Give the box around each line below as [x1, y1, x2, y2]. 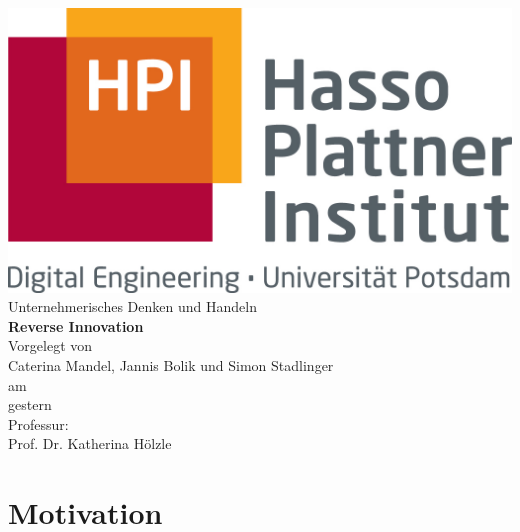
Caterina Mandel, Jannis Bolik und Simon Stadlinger [8, 354, 334, 375]
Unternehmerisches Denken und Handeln [8, 296, 257, 317]
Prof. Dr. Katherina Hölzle [8, 433, 172, 454]
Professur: [8, 413, 69, 434]
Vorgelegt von [8, 335, 93, 356]
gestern [8, 394, 52, 415]
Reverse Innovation [8, 315, 144, 336]
